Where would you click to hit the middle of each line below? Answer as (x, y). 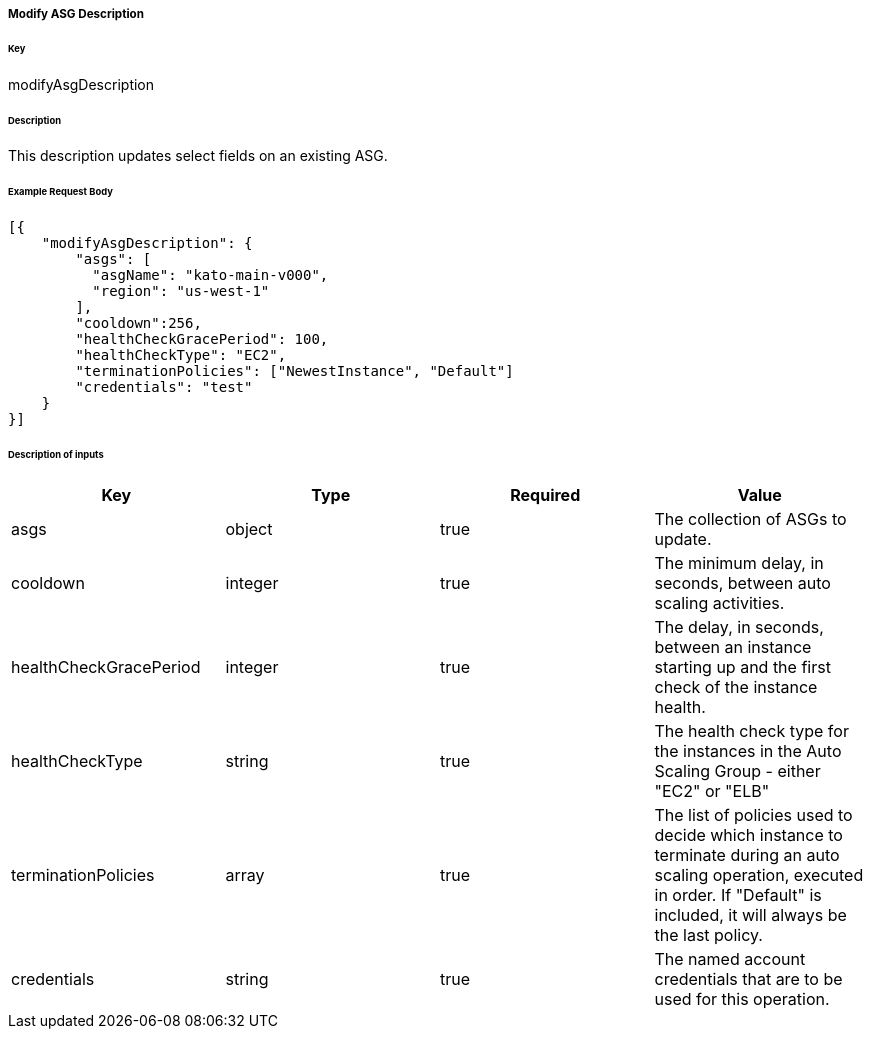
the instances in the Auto (748, 750)
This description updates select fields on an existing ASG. (198, 156)
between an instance (733, 646)
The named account (730, 958)
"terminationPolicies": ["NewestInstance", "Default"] (294, 371)
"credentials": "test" (164, 387)
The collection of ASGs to (750, 518)
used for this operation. (742, 998)
